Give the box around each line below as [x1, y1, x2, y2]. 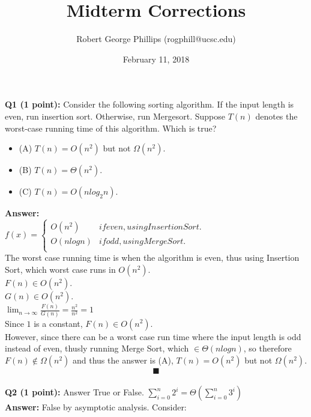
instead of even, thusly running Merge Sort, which [5, 342, 189, 355]
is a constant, [34, 317, 83, 329]
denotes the [255, 109, 298, 122]
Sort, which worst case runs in [5, 263, 116, 275]
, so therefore [243, 342, 292, 355]
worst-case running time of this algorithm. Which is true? [5, 121, 217, 134]
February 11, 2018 [122, 52, 190, 65]
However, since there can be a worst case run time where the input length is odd [5, 330, 301, 342]
